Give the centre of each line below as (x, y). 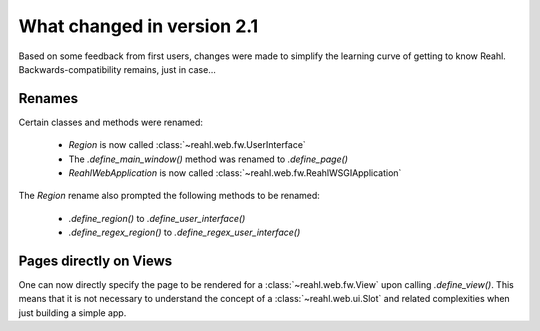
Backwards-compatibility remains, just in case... (117, 69)
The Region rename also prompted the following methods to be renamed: (169, 196)
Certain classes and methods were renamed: (111, 122)
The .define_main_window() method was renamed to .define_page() (208, 159)
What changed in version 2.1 (138, 26)
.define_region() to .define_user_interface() (157, 218)
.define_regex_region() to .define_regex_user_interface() (184, 232)
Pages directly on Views (95, 261)
